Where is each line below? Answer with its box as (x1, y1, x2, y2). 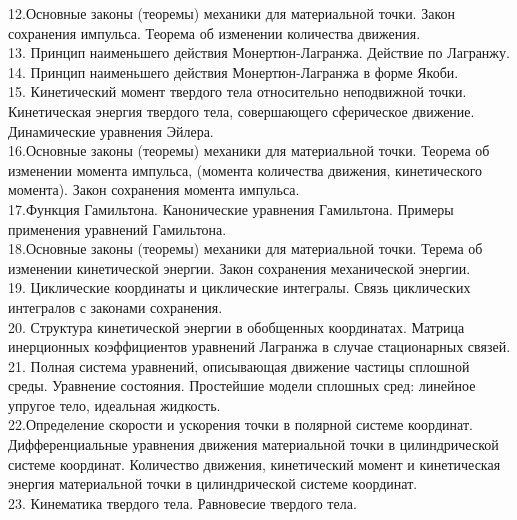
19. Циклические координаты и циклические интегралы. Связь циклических (8, 277, 471, 298)
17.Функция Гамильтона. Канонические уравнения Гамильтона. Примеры (8, 198, 454, 219)
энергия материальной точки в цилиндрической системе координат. (8, 473, 418, 494)
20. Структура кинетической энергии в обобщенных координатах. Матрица (8, 316, 465, 337)
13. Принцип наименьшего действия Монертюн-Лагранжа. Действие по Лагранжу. (8, 42, 510, 63)
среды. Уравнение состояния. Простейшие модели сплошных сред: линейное (8, 375, 476, 396)
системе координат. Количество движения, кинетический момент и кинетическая (8, 453, 501, 474)
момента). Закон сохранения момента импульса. (8, 179, 300, 200)
